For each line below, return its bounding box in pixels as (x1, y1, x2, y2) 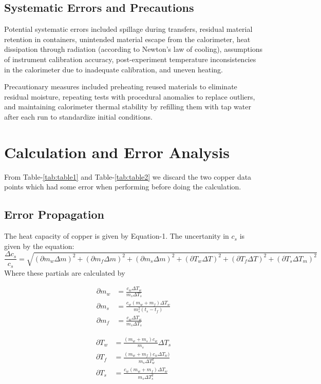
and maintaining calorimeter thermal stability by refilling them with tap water (4, 101, 251, 112)
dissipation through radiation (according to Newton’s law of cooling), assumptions (4, 44, 263, 54)
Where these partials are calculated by (4, 267, 125, 278)
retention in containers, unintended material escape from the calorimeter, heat (4, 33, 251, 44)
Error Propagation (4, 206, 104, 222)
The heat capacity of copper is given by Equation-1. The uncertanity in (4, 231, 229, 241)
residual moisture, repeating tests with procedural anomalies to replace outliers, (4, 91, 255, 102)
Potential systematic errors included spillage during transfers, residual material (4, 24, 253, 34)
